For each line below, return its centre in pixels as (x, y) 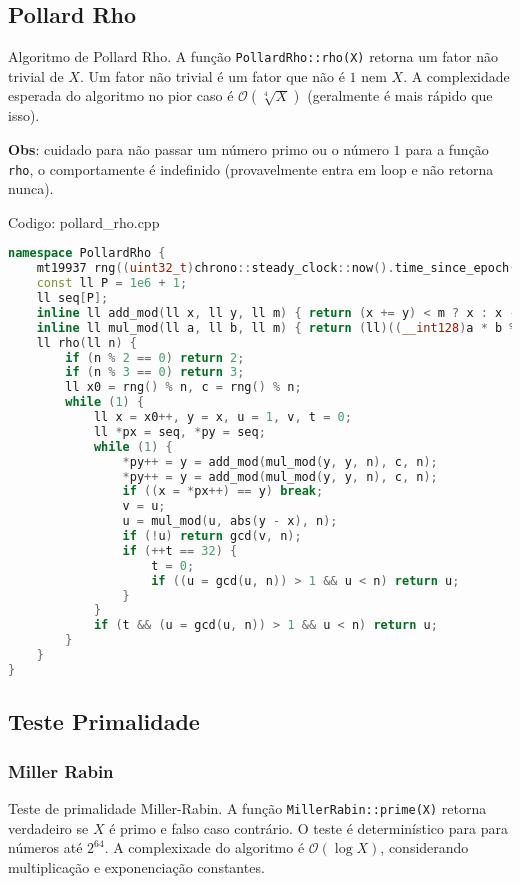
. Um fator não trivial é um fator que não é (212, 75)
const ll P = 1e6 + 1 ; (112, 283)
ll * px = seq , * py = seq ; (179, 431)
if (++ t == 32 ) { (180, 550)
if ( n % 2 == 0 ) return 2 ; (155, 357)
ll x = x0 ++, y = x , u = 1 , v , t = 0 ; (222, 417)
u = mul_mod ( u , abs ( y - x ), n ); (230, 521)
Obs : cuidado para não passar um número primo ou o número (198, 149)
